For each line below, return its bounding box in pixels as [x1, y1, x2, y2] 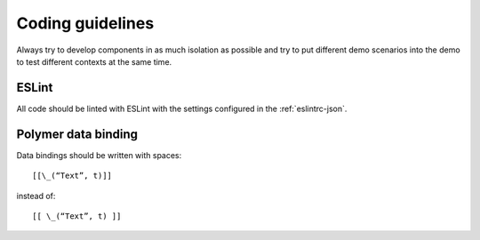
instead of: [16, 190, 56, 201]
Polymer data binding [16, 126, 138, 141]
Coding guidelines [16, 13, 155, 33]
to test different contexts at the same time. [16, 56, 172, 67]
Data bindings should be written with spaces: [16, 149, 182, 160]
